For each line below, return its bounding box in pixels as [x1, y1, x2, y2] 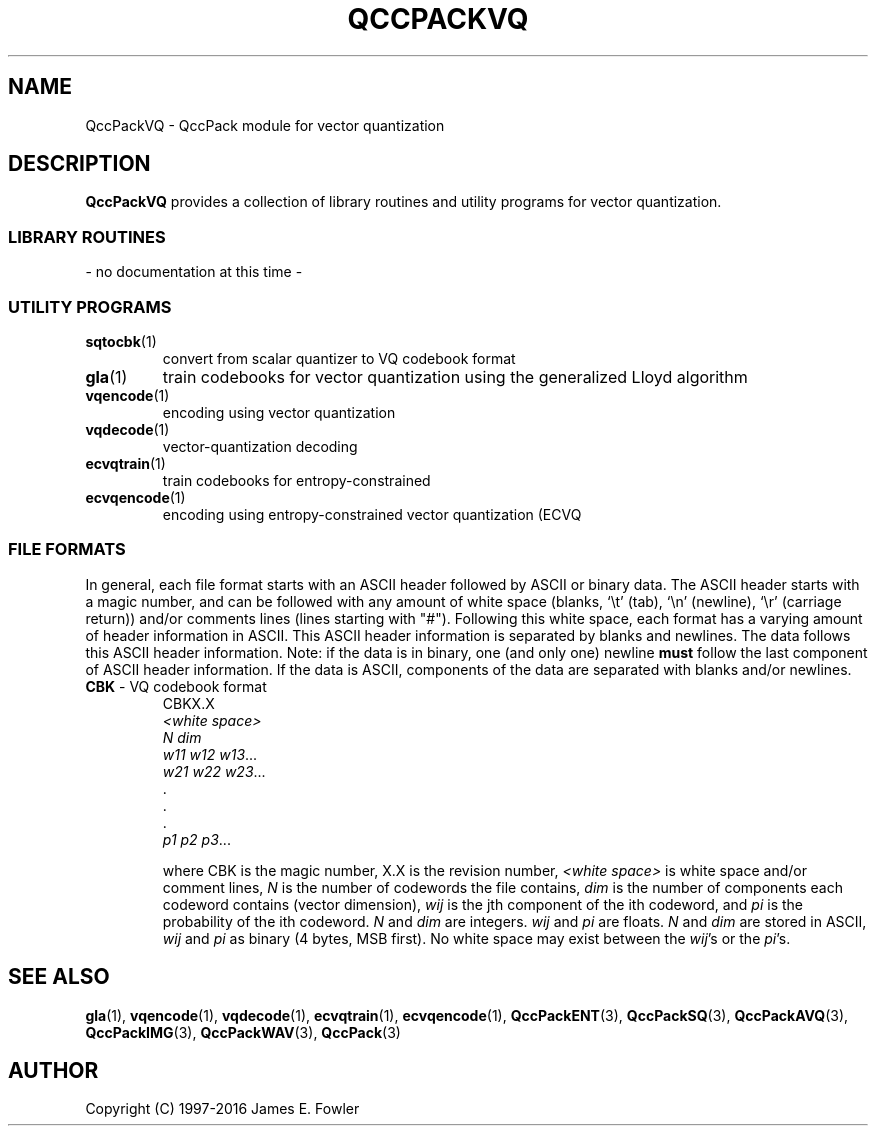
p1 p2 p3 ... [162, 830, 231, 848]
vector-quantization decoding [162, 437, 358, 455]
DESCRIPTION [8, 151, 151, 177]
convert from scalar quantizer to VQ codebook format [162, 349, 516, 367]
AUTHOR [8, 1057, 99, 1083]
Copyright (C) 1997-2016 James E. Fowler [85, 1100, 360, 1118]
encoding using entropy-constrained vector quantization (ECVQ [162, 505, 582, 523]
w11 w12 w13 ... [162, 745, 258, 763]
